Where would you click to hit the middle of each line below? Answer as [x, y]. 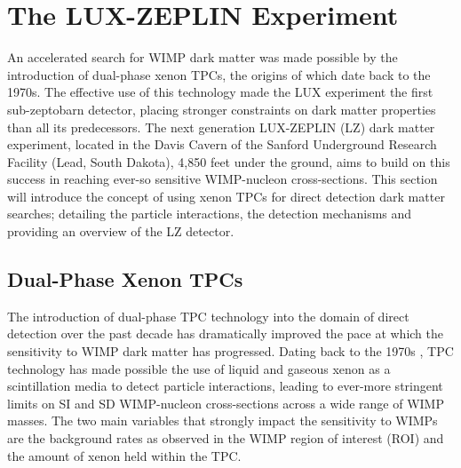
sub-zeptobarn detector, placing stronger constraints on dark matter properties [222, 109]
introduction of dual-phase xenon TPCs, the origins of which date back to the [219, 74]
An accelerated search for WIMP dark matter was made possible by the [203, 57]
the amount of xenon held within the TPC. [124, 455]
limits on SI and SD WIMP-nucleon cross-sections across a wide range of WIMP [226, 403]
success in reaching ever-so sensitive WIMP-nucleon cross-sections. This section [223, 179]
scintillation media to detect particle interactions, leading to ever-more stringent [225, 386]
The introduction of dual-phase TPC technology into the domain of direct [208, 316]
